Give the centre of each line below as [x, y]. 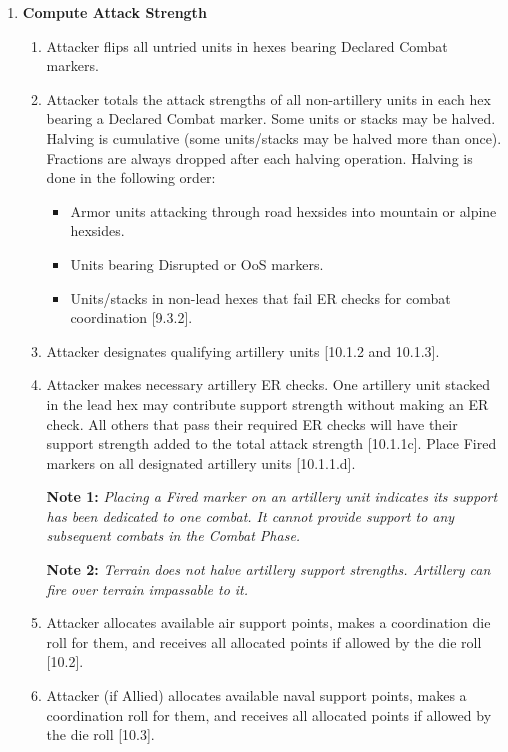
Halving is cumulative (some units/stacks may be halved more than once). [274, 137]
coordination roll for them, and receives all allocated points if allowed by [269, 714]
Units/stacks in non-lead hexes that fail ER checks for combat [260, 297]
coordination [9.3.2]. [131, 317]
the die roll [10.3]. [100, 734]
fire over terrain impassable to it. [147, 588]
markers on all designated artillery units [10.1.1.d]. [201, 462]
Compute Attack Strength [114, 12]
